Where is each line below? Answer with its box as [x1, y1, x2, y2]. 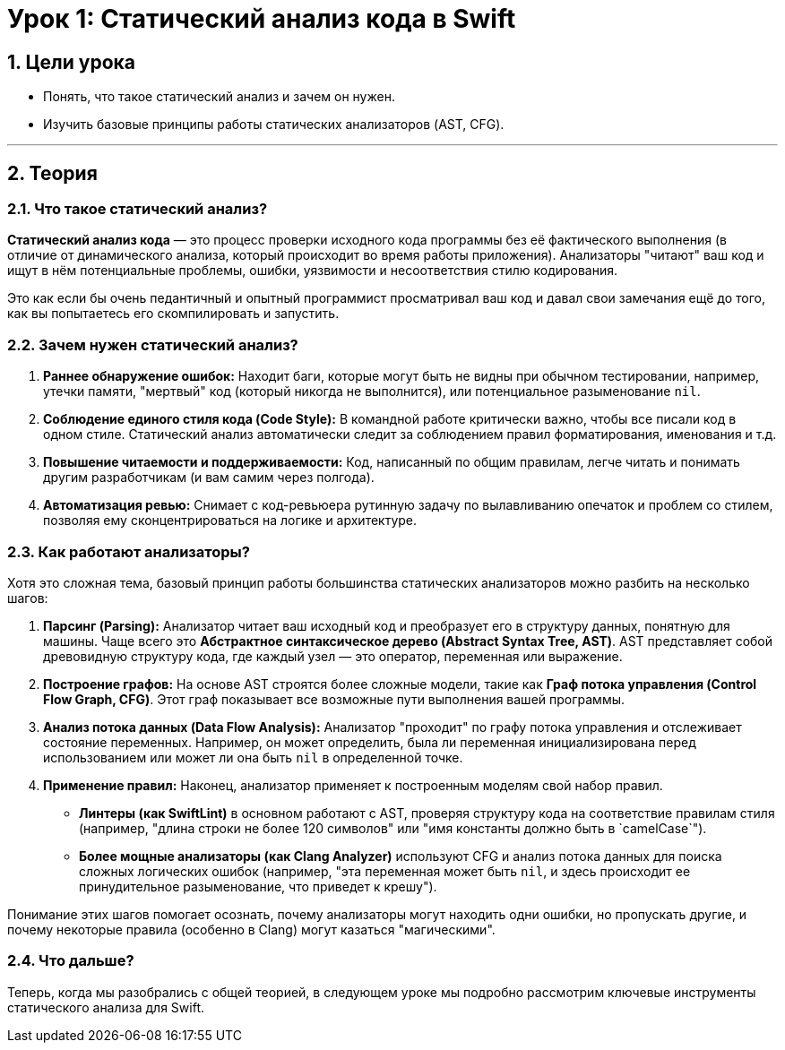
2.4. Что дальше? [7, 951, 134, 970]
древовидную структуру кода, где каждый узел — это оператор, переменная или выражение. [43, 648, 623, 664]
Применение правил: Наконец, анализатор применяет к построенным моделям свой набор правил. [43, 777, 663, 793]
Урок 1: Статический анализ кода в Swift [7, 4, 516, 34]
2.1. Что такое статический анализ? [7, 200, 268, 219]
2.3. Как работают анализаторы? [7, 542, 250, 561]
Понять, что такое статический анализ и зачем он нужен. [43, 89, 395, 105]
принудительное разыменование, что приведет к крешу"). [79, 878, 437, 894]
